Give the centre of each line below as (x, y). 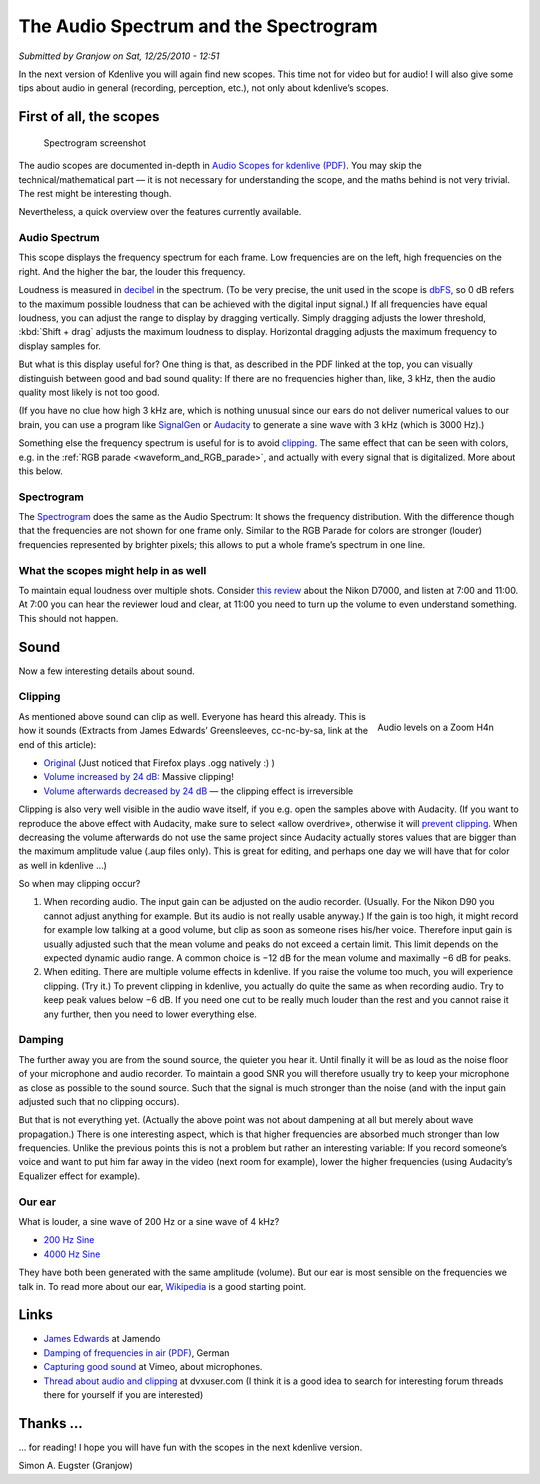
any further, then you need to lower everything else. (150, 1014)
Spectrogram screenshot (95, 142)
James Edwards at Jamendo (102, 1339)
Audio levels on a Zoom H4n (435, 727)
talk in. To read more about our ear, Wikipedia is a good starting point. (162, 1286)
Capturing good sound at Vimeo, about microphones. (153, 1367)
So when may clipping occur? (79, 884)
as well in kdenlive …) (62, 865)
